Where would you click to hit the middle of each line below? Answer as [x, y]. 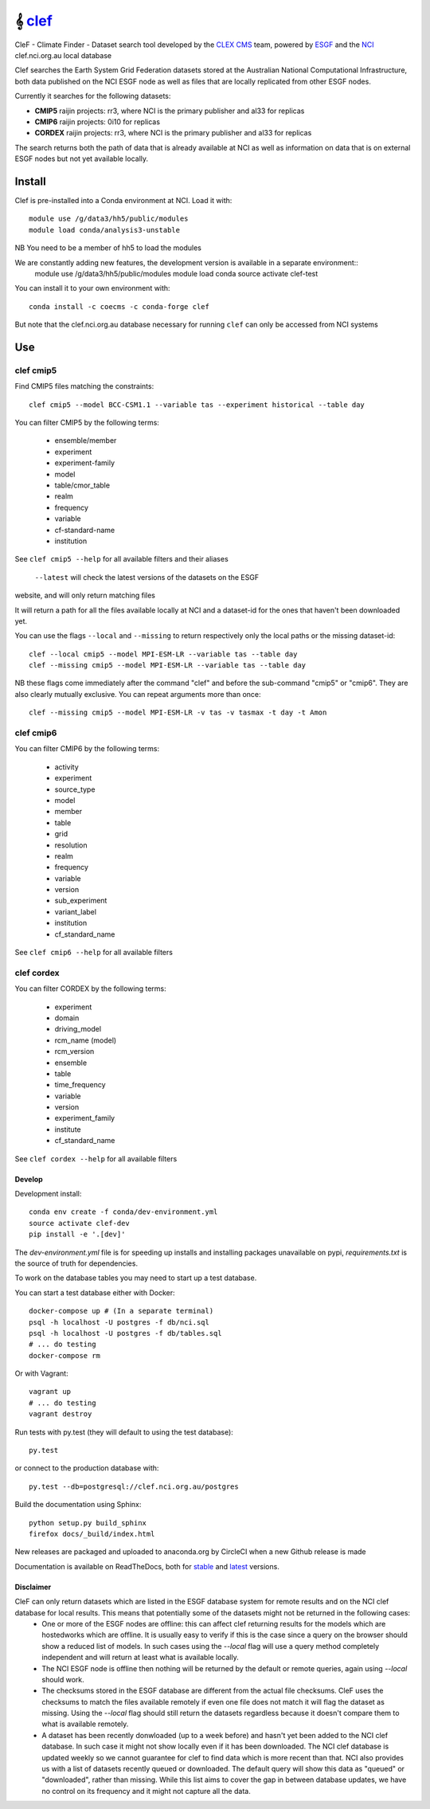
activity [66, 767]
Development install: [48, 1194]
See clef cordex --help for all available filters [96, 1158]
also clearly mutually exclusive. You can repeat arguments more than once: [138, 694]
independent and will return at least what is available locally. [140, 1658]
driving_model [78, 1029]
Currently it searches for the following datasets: [93, 96]
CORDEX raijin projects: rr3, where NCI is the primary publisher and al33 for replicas [173, 133]
